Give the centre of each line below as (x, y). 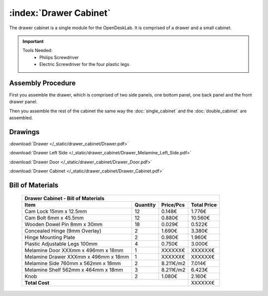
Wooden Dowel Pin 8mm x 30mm (64, 224)
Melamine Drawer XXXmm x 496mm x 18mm (77, 256)
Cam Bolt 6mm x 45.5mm (54, 218)
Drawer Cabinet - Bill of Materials (65, 198)
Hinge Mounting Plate (50, 237)
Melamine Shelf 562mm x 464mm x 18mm (74, 270)
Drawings (24, 132)
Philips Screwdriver (59, 57)
